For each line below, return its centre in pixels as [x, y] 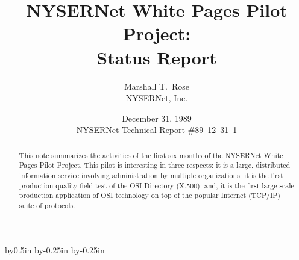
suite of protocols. [47, 205]
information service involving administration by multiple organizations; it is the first [151, 175]
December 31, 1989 [157, 118]
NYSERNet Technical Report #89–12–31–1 [157, 130]
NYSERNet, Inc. [157, 98]
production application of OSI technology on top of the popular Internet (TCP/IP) [149, 195]
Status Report [157, 57]
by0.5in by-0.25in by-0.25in [55, 249]
